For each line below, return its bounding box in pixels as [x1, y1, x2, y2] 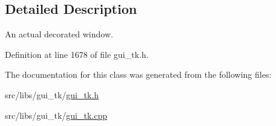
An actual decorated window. [5, 28, 113, 40]
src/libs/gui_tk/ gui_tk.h [5, 88, 99, 101]
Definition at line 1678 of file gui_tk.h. [5, 48, 149, 60]
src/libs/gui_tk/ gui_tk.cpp [5, 109, 108, 121]
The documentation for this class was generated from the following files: [5, 68, 272, 81]
